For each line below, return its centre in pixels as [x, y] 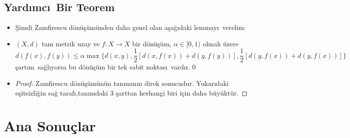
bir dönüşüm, [152, 43]
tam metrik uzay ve [71, 43]
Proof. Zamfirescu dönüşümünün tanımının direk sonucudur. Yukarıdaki [122, 83]
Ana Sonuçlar [50, 126]
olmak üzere [221, 43]
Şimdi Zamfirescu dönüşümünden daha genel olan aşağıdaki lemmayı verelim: [130, 27]
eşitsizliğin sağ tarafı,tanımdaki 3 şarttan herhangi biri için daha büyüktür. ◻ [131, 92]
